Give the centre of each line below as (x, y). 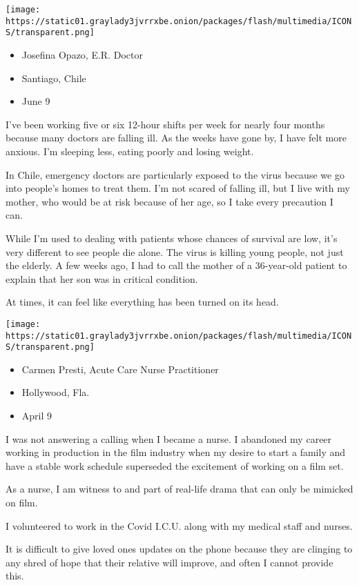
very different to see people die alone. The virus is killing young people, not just (175, 251)
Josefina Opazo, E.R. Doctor (82, 54)
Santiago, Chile (54, 78)
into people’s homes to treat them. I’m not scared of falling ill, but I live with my (178, 188)
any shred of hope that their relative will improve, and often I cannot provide (169, 562)
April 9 (37, 416)
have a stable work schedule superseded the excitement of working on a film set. (175, 465)
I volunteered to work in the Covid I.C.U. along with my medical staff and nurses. (179, 525)
